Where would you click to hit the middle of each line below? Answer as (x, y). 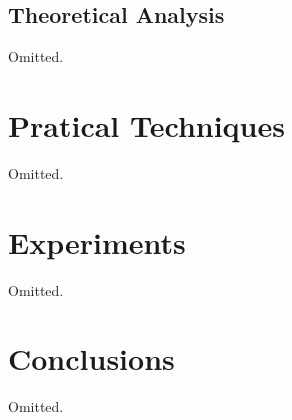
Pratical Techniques (146, 124)
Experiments (97, 241)
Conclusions (91, 358)
